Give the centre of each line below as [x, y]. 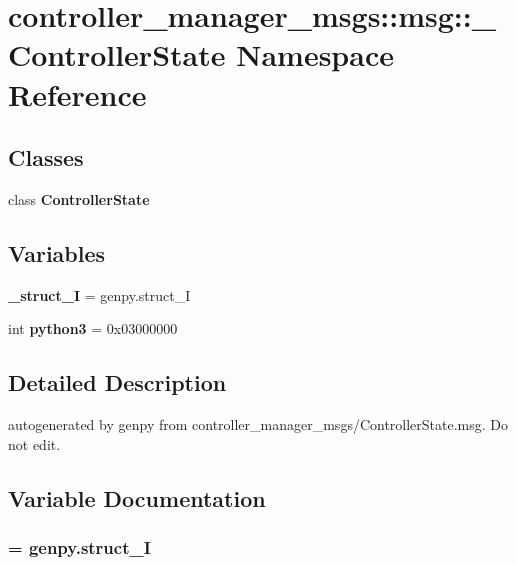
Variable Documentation [137, 497]
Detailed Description [117, 382]
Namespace [315, 54]
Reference [77, 93]
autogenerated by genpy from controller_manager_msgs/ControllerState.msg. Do [258, 424]
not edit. [34, 443]
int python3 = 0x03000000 [93, 328]
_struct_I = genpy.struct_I [99, 294]
